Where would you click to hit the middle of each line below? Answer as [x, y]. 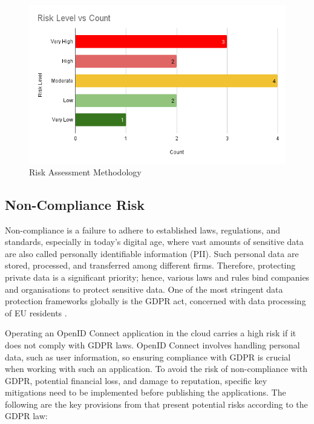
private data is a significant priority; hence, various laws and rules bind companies [157, 277]
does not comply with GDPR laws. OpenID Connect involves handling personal [152, 344]
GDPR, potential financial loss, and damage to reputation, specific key [136, 380]
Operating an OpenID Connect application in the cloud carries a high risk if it [151, 333]
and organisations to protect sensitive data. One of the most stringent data [144, 289]
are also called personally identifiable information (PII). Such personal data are [152, 253]
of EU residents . [36, 312]
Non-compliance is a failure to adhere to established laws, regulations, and [143, 230]
